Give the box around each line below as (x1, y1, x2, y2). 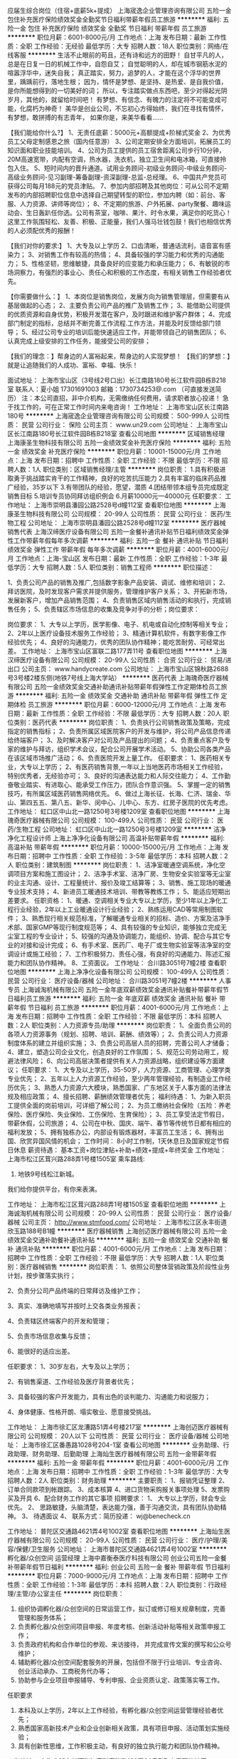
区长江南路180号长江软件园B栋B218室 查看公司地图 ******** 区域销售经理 (7, 430, 225, 438)
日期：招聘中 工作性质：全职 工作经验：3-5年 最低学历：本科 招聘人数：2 (13, 852, 228, 860)
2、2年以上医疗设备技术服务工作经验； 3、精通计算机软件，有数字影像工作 (7, 629, 226, 637)
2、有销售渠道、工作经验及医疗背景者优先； (7, 1378, 137, 1386)
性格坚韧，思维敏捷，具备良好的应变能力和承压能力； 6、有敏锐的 (31, 259, 224, 267)
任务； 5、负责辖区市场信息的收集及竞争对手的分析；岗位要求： (13, 605, 201, 613)
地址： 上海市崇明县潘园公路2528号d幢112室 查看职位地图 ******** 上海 (13, 501, 226, 509)
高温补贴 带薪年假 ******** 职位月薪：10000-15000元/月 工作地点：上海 (7, 843, 221, 851)
